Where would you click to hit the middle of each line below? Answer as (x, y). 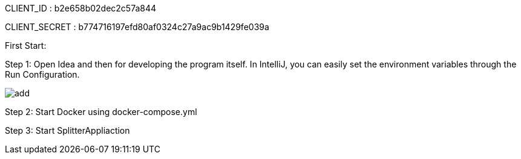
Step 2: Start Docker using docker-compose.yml (101, 112)
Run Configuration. (42, 74)
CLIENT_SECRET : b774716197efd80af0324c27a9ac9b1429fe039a (137, 27)
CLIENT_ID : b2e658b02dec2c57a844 (81, 8)
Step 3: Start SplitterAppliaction (67, 130)
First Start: (26, 45)
